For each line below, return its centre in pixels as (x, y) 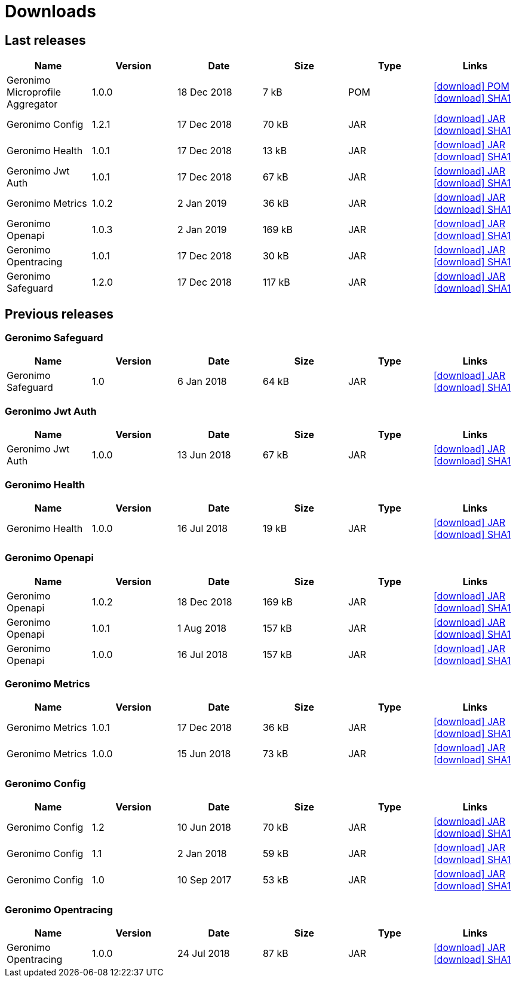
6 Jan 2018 (202, 382)
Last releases (45, 40)
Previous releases (59, 314)
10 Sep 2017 (204, 880)
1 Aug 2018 (202, 628)
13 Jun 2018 (204, 455)
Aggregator (32, 104)
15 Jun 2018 (204, 754)
